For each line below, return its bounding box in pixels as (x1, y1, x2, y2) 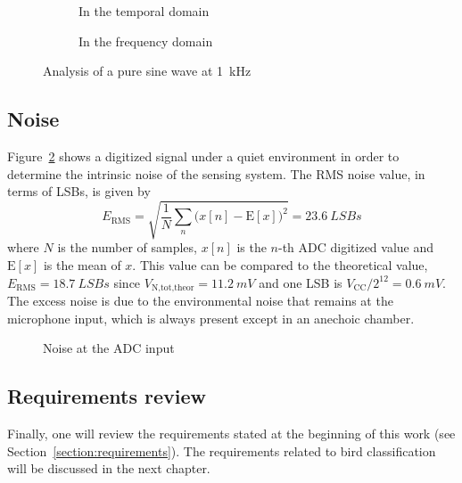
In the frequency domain (78, 31, 213, 50)
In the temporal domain (78, 2, 210, 20)
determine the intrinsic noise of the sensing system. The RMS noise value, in (7, 164, 425, 183)
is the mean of (43, 255, 121, 274)
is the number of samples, (57, 238, 197, 257)
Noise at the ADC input (43, 339, 175, 357)
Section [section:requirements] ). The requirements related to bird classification (7, 441, 436, 460)
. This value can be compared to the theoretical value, (132, 255, 428, 274)
